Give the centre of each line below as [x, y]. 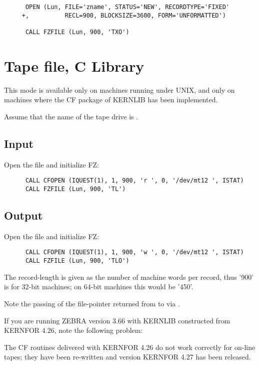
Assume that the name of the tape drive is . [71, 116]
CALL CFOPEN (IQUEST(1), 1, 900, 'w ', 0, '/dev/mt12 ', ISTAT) [134, 252]
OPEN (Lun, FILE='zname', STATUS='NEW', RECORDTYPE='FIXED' [127, 7]
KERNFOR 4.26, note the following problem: [73, 330]
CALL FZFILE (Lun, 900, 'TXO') [77, 32]
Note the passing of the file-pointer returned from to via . [92, 303]
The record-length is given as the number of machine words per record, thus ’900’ [129, 277]
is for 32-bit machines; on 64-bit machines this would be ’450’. [99, 287]
